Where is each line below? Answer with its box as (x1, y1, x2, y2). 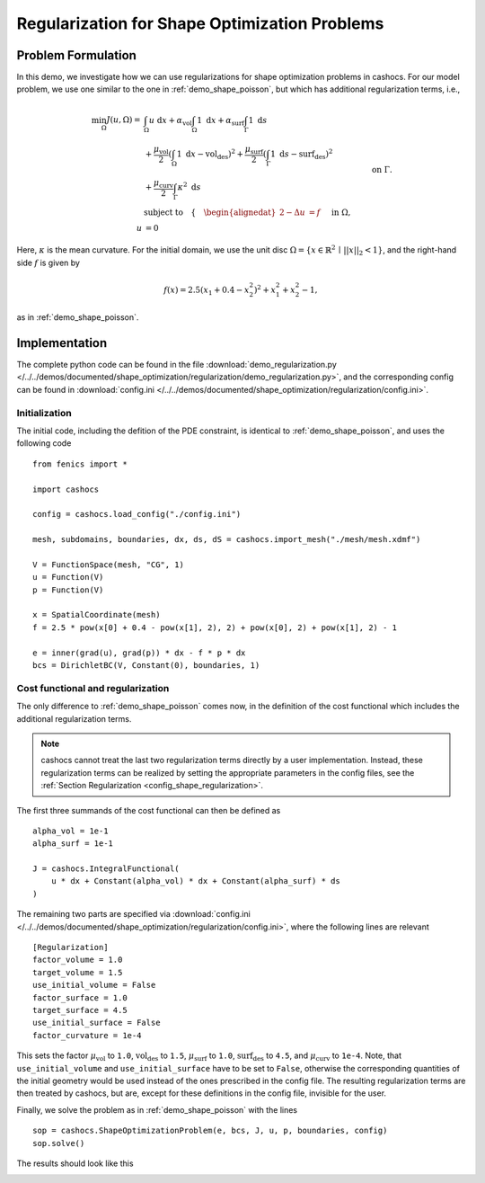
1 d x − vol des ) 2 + (176, 147, 244, 161)
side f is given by (16, 257, 81, 268)
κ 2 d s (177, 181, 201, 192)
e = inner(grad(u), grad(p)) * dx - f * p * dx (32, 647, 246, 658)
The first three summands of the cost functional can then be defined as (16, 805, 281, 815)
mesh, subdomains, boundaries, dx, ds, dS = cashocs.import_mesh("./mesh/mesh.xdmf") (32, 535, 421, 545)
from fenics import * (32, 458, 128, 469)
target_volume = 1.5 (32, 967, 123, 977)
